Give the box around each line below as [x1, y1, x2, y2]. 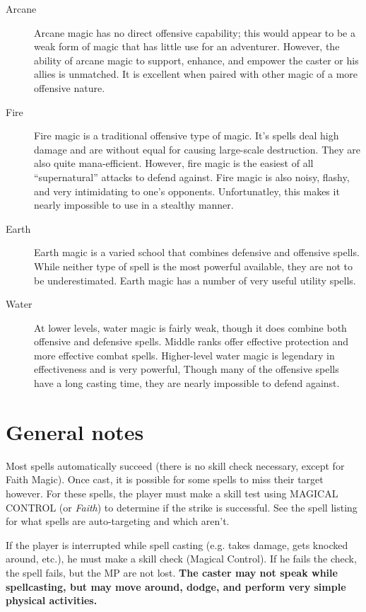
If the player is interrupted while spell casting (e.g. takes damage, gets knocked [6, 537, 348, 552]
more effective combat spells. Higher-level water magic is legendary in [34, 347, 335, 362]
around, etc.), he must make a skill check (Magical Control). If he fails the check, [6, 551, 357, 566]
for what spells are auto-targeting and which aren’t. [6, 514, 230, 529]
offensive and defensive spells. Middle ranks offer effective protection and [34, 334, 348, 349]
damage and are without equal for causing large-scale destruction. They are [34, 142, 361, 156]
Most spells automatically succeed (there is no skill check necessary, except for [6, 458, 345, 473]
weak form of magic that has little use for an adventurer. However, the [34, 39, 340, 54]
